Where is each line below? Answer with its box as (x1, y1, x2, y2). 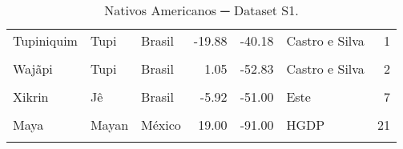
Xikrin (13, 87, 49, 106)
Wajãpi (13, 59, 53, 78)
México (141, 115, 181, 134)
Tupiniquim (13, 31, 78, 50)
